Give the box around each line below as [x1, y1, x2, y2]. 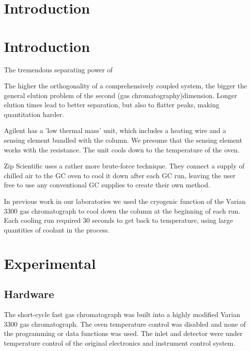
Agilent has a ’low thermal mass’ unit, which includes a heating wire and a [4, 125, 226, 135]
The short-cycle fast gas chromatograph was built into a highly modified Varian [4, 309, 240, 319]
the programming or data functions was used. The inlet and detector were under [4, 328, 243, 338]
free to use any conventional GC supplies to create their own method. [4, 180, 210, 190]
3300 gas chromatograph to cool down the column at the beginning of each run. [4, 205, 240, 216]
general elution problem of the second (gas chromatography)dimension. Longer [4, 90, 237, 100]
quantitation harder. [4, 109, 64, 119]
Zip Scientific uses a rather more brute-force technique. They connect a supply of [4, 161, 245, 171]
